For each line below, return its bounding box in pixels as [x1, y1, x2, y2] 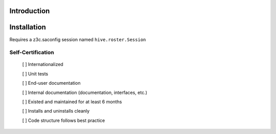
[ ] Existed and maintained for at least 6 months [22, 99, 122, 105]
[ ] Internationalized [22, 61, 63, 68]
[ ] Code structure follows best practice [22, 117, 105, 123]
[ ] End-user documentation [22, 80, 81, 86]
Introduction [9, 7, 50, 15]
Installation [9, 23, 46, 31]
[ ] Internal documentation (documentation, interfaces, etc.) [22, 89, 148, 95]
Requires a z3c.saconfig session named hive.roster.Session [9, 36, 146, 43]
